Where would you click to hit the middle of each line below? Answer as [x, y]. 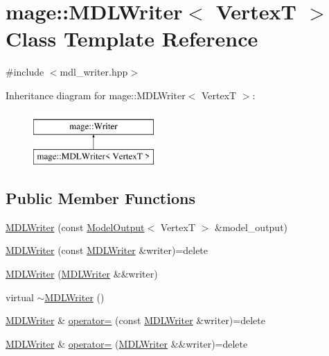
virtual [20, 297]
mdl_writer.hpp [94, 72]
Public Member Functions [100, 198]
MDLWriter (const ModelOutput [75, 227]
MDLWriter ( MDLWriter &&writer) [82, 274]
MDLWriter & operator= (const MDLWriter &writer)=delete [135, 320]
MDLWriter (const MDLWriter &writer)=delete [107, 250]
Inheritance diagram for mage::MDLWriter [96, 95]
